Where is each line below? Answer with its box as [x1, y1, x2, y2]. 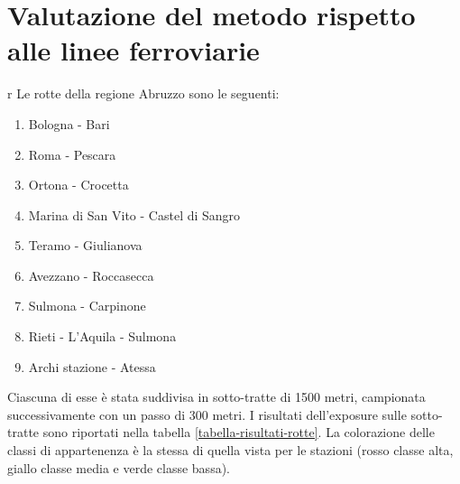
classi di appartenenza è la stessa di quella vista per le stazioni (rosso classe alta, [7, 441, 454, 460]
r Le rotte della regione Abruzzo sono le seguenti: [7, 84, 280, 103]
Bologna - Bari [28, 114, 110, 133]
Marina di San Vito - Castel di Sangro [28, 205, 241, 224]
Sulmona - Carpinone [28, 296, 146, 315]
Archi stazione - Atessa [28, 357, 156, 376]
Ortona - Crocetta [28, 175, 129, 194]
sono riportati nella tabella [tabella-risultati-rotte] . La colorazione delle [42, 423, 435, 442]
